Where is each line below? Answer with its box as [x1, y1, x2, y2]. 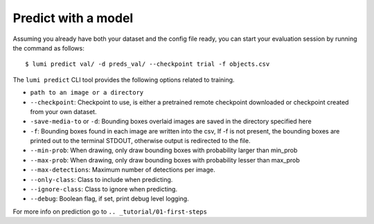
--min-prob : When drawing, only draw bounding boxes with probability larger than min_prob [30, 146, 298, 155]
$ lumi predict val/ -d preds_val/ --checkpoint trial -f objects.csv [25, 60, 270, 68]
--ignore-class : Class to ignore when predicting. [30, 185, 178, 194]
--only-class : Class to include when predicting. [30, 175, 173, 183]
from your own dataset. [30, 107, 97, 115]
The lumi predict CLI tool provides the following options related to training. [12, 75, 235, 84]
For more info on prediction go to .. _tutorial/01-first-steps [12, 207, 208, 216]
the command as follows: [12, 44, 84, 52]
